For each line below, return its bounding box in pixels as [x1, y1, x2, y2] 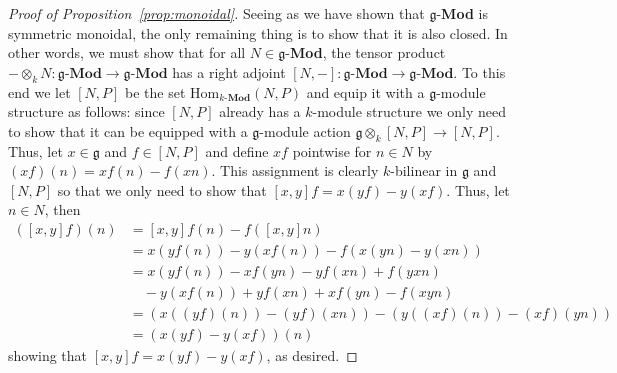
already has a [219, 101, 301, 122]
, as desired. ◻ [266, 345, 358, 366]
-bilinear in [390, 160, 458, 181]
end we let [8, 81, 71, 102]
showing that [8, 345, 88, 366]
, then [44, 199, 81, 220]
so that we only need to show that [57, 179, 267, 200]
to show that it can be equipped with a [8, 120, 248, 141]
